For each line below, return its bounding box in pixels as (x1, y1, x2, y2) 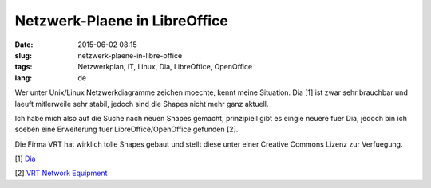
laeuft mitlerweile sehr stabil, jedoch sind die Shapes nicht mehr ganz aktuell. (14, 99, 269, 108)
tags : (14, 62, 33, 72)
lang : (14, 72, 33, 83)
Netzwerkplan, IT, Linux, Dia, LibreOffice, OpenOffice (77, 62, 253, 72)
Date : (14, 40, 34, 49)
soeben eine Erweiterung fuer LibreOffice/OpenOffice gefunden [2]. (14, 124, 239, 135)
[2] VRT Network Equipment (14, 168, 108, 178)
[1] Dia (14, 154, 36, 163)
